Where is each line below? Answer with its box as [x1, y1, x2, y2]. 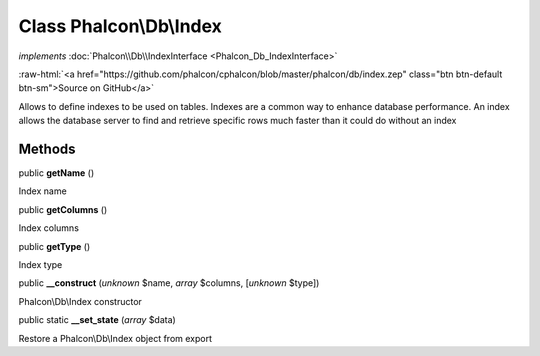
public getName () [18, 167, 95, 179]
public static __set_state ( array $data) [18, 314, 177, 326]
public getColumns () [18, 203, 108, 215]
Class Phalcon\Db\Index [18, 15, 222, 37]
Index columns [18, 222, 80, 234]
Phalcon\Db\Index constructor [18, 295, 142, 307]
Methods [18, 140, 76, 157]
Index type [18, 258, 63, 270]
